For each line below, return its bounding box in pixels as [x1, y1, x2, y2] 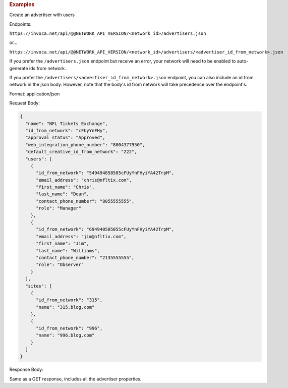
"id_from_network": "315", [36, 297, 103, 303]
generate [9, 65, 28, 71]
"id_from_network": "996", [36, 325, 103, 331]
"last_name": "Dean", [36, 191, 89, 197]
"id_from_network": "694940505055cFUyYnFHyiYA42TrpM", [36, 227, 175, 232]
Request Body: [9, 100, 40, 106]
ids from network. [29, 65, 66, 71]
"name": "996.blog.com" [36, 332, 95, 338]
